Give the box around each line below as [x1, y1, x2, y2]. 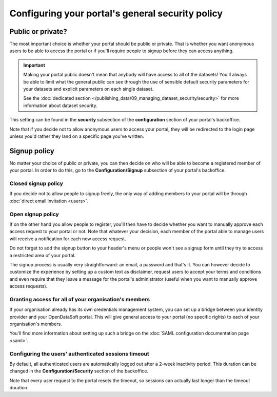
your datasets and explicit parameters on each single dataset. [23, 86, 154, 92]
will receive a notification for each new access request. [9, 236, 126, 242]
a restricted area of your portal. [9, 252, 76, 258]
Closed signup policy [9, 180, 64, 187]
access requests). [9, 283, 48, 289]
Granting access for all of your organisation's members [9, 296, 150, 303]
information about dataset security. [23, 102, 97, 109]
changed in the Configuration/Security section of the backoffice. [9, 368, 149, 374]
